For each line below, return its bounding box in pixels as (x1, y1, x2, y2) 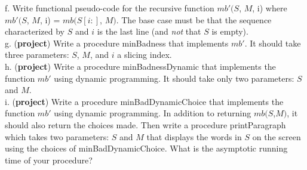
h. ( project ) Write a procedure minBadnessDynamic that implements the (5, 60, 276, 72)
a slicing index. (117, 48, 172, 61)
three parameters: (5, 48, 69, 61)
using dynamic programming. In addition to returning (54, 107, 251, 119)
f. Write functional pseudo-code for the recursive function (5, 2, 214, 14)
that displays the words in (146, 130, 242, 143)
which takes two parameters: (5, 130, 109, 143)
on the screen (252, 130, 301, 143)
